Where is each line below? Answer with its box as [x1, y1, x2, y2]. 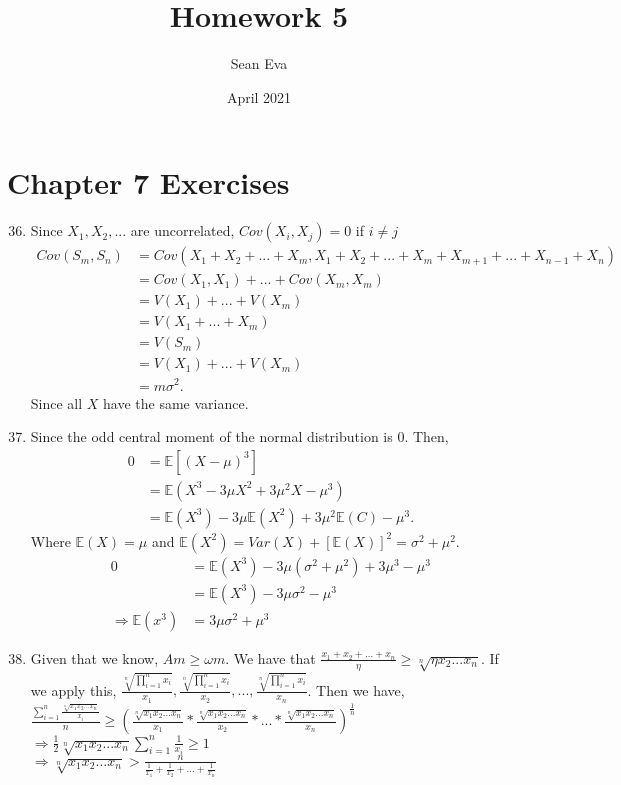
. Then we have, [307, 679, 405, 700]
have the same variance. [103, 392, 249, 413]
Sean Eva [230, 53, 288, 74]
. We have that [225, 647, 316, 668]
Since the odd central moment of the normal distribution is [30, 426, 393, 447]
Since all [30, 392, 83, 413]
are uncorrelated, [130, 220, 235, 241]
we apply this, [30, 679, 117, 700]
